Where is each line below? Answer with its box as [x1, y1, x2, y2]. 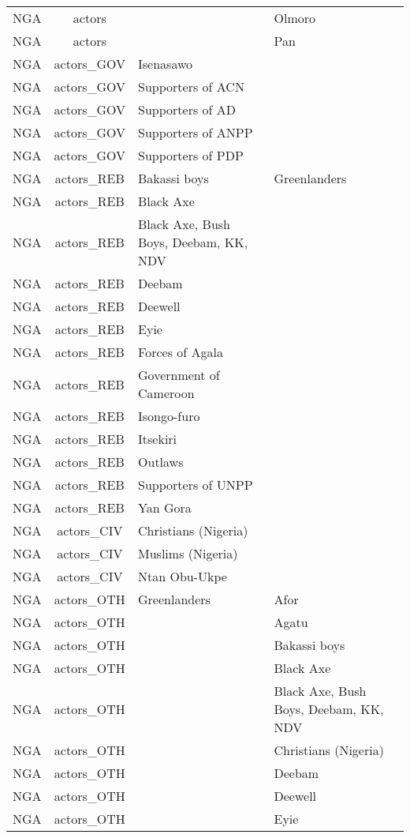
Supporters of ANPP [138, 123, 253, 141]
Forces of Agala [138, 343, 223, 361]
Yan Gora [138, 498, 192, 517]
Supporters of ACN [138, 77, 244, 96]
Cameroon [138, 384, 195, 402]
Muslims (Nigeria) [138, 544, 238, 562]
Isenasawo [138, 54, 193, 73]
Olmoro [274, 9, 316, 27]
